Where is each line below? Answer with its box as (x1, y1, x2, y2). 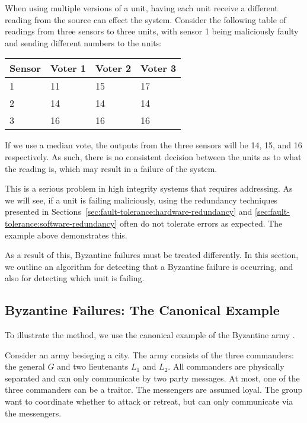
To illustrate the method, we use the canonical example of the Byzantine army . (5, 329, 295, 341)
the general (5, 360, 45, 373)
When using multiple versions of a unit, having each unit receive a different (5, 2, 278, 14)
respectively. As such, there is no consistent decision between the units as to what (5, 150, 302, 163)
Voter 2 (95, 61, 132, 75)
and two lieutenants (57, 360, 129, 373)
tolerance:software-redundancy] (5, 217, 117, 229)
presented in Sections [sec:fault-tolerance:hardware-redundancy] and (5, 205, 252, 218)
